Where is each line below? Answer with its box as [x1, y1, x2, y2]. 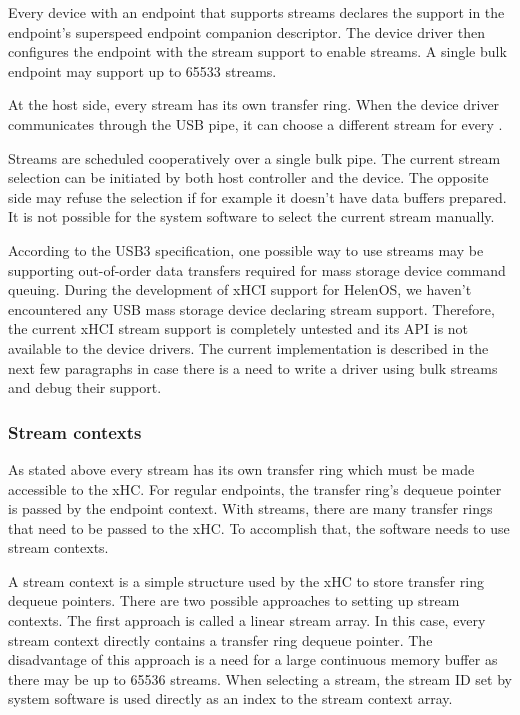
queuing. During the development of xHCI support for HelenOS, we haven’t [8, 279, 472, 300]
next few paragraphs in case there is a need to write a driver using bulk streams [8, 357, 498, 378]
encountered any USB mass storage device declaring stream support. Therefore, [8, 298, 495, 319]
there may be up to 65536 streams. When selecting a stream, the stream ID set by [8, 668, 512, 689]
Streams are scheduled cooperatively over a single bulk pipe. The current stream [8, 147, 501, 168]
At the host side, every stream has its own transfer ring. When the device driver [8, 94, 500, 115]
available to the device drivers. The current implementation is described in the [8, 337, 489, 358]
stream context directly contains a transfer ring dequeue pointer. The [8, 629, 433, 650]
